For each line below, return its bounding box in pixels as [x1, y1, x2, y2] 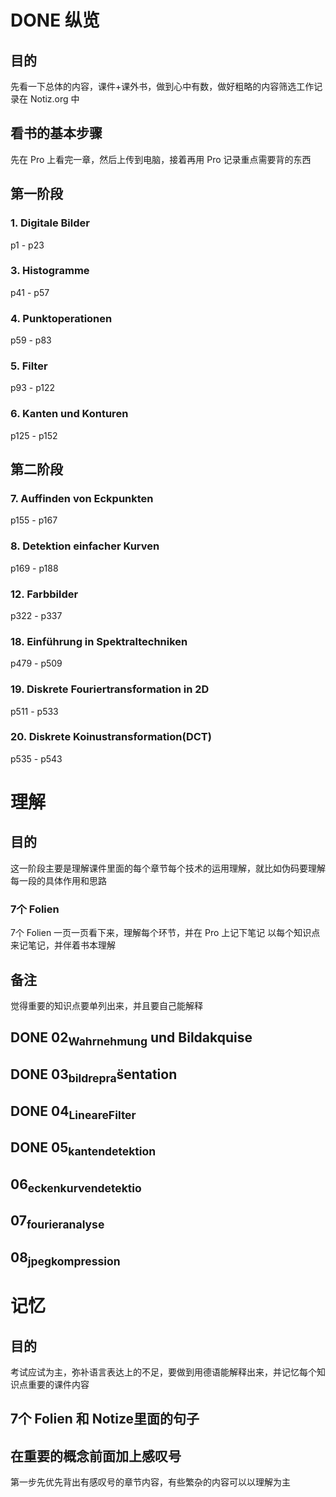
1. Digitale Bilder [10, 216, 90, 230]
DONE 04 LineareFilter [10, 1102, 137, 1122]
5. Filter [10, 359, 48, 373]
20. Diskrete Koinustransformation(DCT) [10, 730, 212, 744]
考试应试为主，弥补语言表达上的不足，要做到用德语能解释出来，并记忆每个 [10, 1366, 317, 1378]
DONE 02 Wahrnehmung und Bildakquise [10, 1029, 253, 1049]
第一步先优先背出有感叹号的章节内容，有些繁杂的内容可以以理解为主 [10, 1476, 291, 1488]
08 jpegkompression [10, 1249, 121, 1269]
